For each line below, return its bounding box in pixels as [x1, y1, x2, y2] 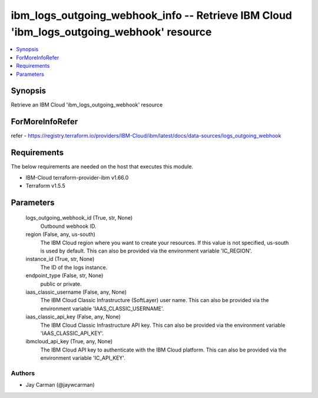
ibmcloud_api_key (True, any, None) [25, 338, 113, 345]
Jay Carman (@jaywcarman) [25, 382, 95, 389]
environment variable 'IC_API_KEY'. [40, 354, 126, 361]
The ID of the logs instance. [40, 264, 108, 271]
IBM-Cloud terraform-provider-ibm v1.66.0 [25, 174, 129, 181]
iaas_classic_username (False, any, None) [25, 288, 127, 296]
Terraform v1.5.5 [25, 183, 66, 190]
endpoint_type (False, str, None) [25, 272, 104, 279]
